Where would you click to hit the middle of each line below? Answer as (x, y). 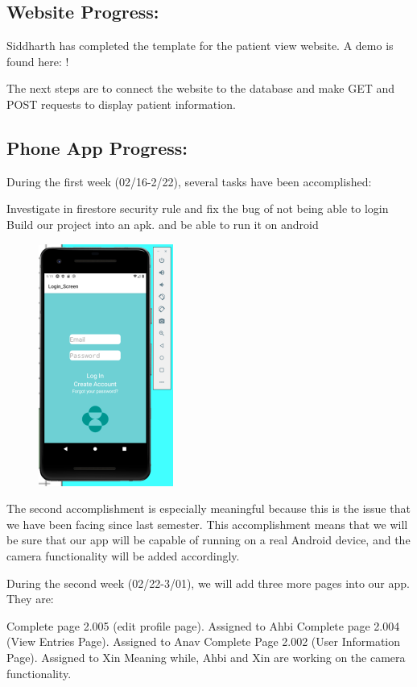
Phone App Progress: (97, 147)
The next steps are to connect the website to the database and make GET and (201, 88)
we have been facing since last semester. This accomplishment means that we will (207, 524)
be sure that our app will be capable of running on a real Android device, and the (208, 540)
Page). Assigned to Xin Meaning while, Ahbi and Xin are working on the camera (206, 657)
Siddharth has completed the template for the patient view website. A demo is (200, 46)
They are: (30, 599)
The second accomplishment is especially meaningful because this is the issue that (208, 508)
